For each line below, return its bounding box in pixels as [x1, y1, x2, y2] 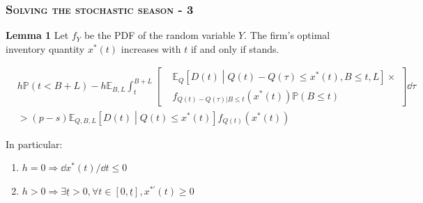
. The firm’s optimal [244, 28, 330, 42]
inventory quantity [6, 41, 85, 56]
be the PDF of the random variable [84, 28, 236, 42]
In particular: [6, 136, 63, 151]
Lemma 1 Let [6, 28, 69, 42]
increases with [121, 41, 181, 56]
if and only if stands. [190, 41, 279, 56]
